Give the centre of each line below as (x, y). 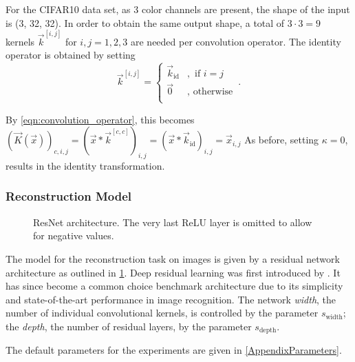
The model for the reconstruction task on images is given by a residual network (173, 258)
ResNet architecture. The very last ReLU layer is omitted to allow (173, 222)
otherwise (213, 92)
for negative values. (74, 235)
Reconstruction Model (69, 196)
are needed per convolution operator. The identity (236, 41)
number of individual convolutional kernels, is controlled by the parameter (162, 313)
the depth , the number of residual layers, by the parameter (129, 326)
